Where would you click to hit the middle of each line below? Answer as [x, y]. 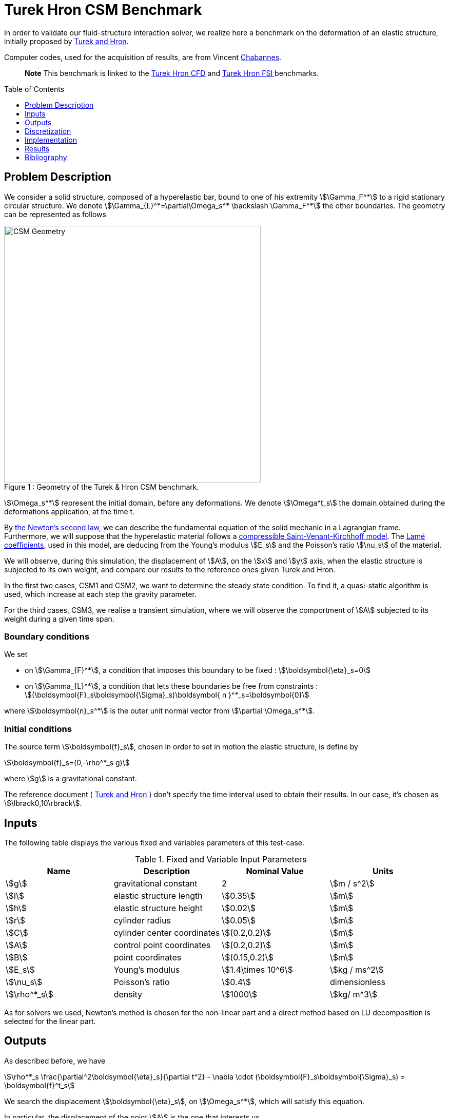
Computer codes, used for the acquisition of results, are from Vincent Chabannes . [143, 57]
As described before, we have [55, 1061]
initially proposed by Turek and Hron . [66, 41]
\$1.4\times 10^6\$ [257, 969]
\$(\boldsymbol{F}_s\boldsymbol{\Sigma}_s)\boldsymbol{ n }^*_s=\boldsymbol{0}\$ [167, 695]
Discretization [48, 131]
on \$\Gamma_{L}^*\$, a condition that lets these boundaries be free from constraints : [171, 686]
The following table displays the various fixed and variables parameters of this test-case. [154, 842]
